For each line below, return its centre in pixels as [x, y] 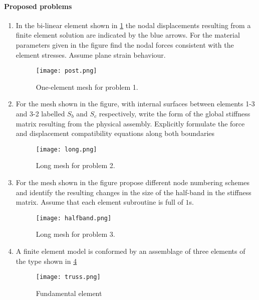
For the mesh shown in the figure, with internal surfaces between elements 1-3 [135, 104]
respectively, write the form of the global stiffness [175, 114]
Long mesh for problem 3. [75, 234]
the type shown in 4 [46, 261]
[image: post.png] [66, 71]
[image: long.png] [66, 149]
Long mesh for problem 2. [75, 165]
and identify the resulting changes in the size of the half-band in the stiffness [134, 192]
